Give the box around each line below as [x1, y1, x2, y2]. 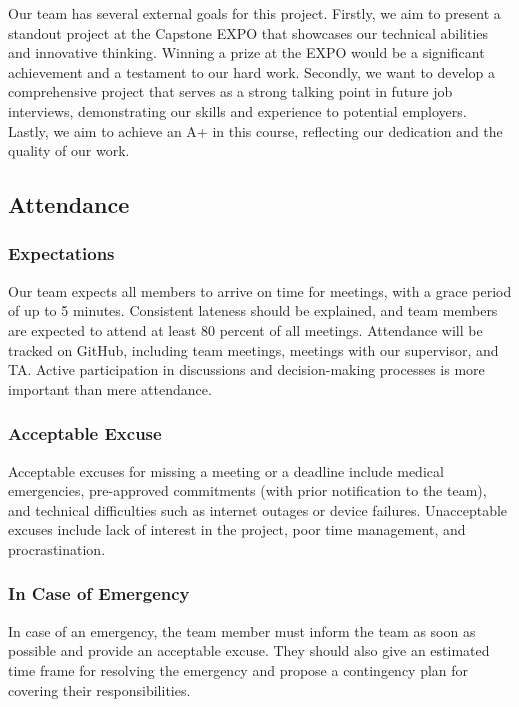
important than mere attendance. [8, 378, 212, 399]
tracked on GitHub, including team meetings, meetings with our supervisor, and [8, 339, 499, 360]
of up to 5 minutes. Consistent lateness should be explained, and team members [8, 300, 498, 321]
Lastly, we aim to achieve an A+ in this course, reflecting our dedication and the [8, 120, 503, 141]
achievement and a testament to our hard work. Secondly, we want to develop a [8, 61, 496, 82]
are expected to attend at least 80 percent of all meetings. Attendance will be [8, 319, 483, 340]
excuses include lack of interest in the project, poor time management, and [8, 519, 466, 540]
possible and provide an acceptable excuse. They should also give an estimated [8, 640, 490, 661]
